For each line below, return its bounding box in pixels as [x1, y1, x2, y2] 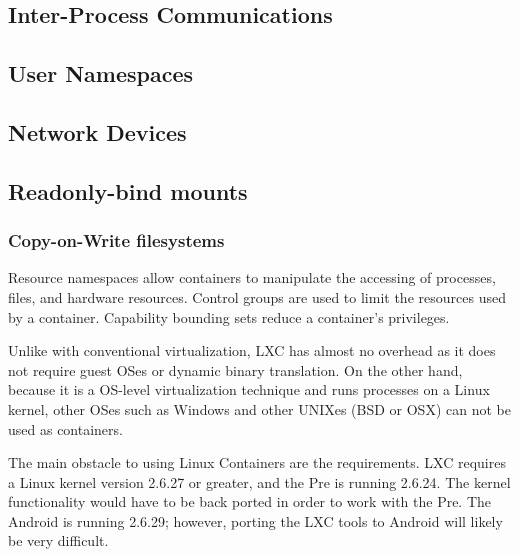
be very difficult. [8, 530, 109, 551]
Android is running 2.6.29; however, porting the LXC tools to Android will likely [8, 510, 503, 531]
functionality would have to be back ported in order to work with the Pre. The [8, 491, 492, 512]
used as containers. [8, 418, 123, 439]
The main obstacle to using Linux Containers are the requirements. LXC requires [8, 452, 506, 473]
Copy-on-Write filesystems [8, 228, 225, 253]
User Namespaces [8, 58, 194, 89]
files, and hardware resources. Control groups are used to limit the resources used [8, 286, 506, 307]
